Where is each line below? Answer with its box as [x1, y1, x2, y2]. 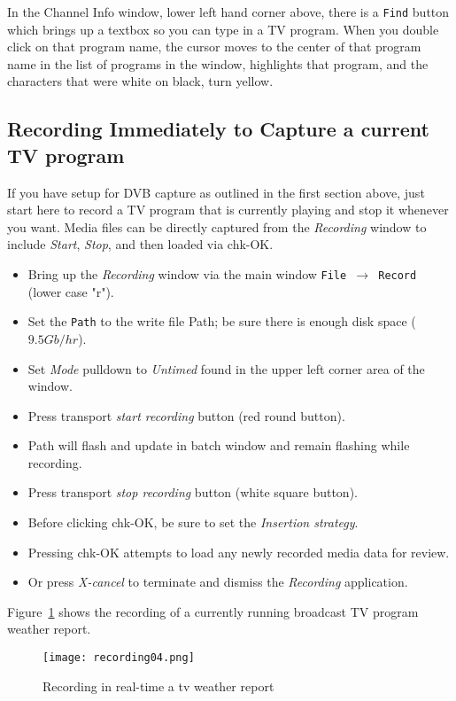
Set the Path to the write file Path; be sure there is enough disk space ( [27, 312, 416, 331]
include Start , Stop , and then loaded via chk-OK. [7, 235, 274, 253]
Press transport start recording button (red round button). [27, 406, 345, 424]
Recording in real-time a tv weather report [43, 676, 274, 695]
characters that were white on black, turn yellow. [7, 72, 274, 90]
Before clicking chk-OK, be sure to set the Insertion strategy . [27, 513, 359, 532]
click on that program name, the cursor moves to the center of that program [7, 37, 421, 56]
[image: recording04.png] [43, 651, 195, 665]
